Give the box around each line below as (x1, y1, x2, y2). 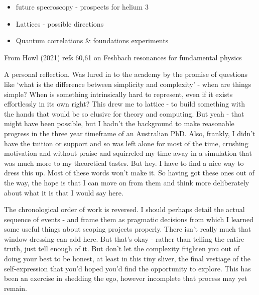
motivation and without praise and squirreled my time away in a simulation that (4, 148, 252, 158)
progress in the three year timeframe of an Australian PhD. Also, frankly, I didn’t (4, 128, 255, 138)
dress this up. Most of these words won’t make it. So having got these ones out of (4, 167, 254, 178)
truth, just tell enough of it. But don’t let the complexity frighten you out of (4, 243, 240, 254)
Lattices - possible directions (16, 18, 104, 29)
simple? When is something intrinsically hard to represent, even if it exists (4, 88, 233, 99)
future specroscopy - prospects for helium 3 (16, 2, 149, 12)
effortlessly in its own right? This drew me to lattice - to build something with (4, 99, 245, 109)
